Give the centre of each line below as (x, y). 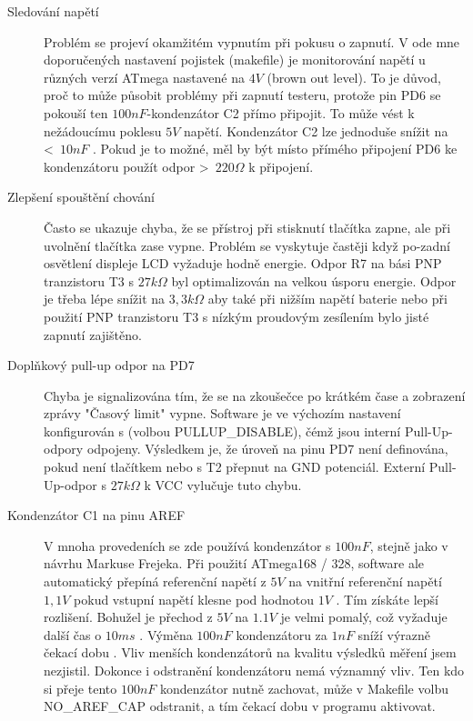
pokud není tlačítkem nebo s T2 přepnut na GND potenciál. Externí (235, 467)
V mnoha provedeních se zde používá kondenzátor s (187, 545)
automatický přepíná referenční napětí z (155, 581)
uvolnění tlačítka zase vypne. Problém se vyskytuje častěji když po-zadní (247, 245)
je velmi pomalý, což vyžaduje (364, 617)
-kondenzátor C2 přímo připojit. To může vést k (281, 112)
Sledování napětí (53, 11)
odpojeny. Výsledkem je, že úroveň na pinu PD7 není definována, (267, 449)
